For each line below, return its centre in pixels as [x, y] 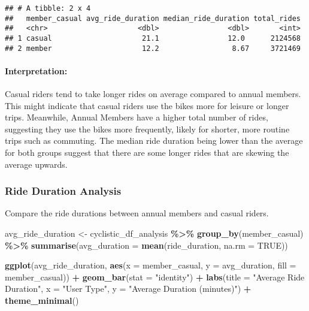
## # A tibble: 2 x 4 [48, 8]
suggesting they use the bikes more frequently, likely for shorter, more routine [147, 129]
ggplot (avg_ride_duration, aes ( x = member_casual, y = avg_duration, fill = [151, 265]
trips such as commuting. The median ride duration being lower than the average [154, 141]
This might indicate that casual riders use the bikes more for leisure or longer [147, 105]
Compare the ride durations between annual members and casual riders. [137, 213]
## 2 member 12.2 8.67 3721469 [153, 48]
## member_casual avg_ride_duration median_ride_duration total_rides [153, 18]
